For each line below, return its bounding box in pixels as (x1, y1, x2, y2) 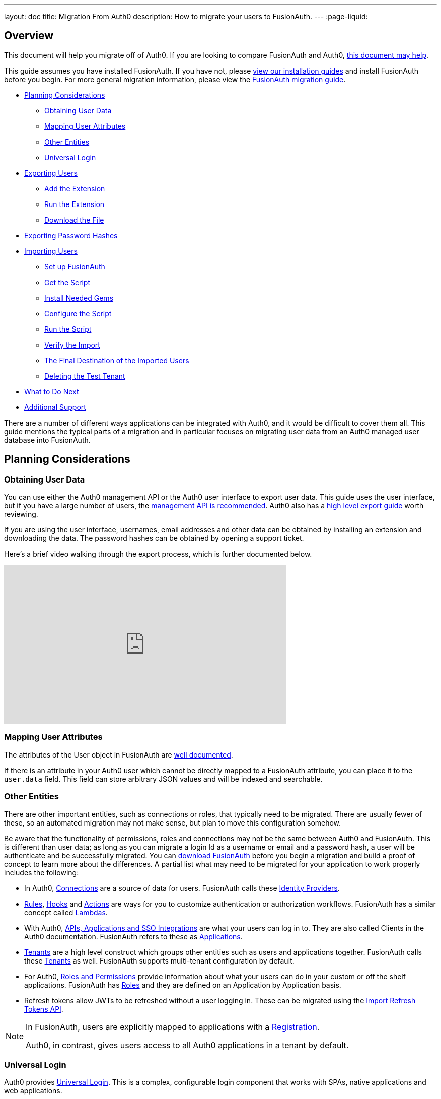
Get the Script (44, 278, 91, 287)
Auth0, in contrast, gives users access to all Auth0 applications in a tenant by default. (26, 1040, 349, 1050)
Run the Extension (44, 199, 105, 209)
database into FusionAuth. (4, 435, 91, 444)
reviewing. (4, 510, 38, 519)
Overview (4, 29, 54, 42)
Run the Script (44, 324, 92, 333)
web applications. (4, 1086, 62, 1095)
